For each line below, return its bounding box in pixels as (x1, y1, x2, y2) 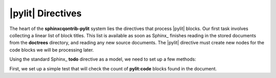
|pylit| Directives (9, 8, 82, 19)
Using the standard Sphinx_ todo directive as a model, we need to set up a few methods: (9, 56, 196, 62)
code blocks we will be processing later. (9, 46, 94, 53)
